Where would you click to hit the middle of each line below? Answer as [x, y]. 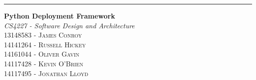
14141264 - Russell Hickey [45, 44]
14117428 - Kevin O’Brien [44, 63]
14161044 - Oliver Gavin [42, 54]
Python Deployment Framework [60, 16]
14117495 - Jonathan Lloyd [46, 73]
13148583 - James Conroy [43, 35]
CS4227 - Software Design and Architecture [69, 25]
